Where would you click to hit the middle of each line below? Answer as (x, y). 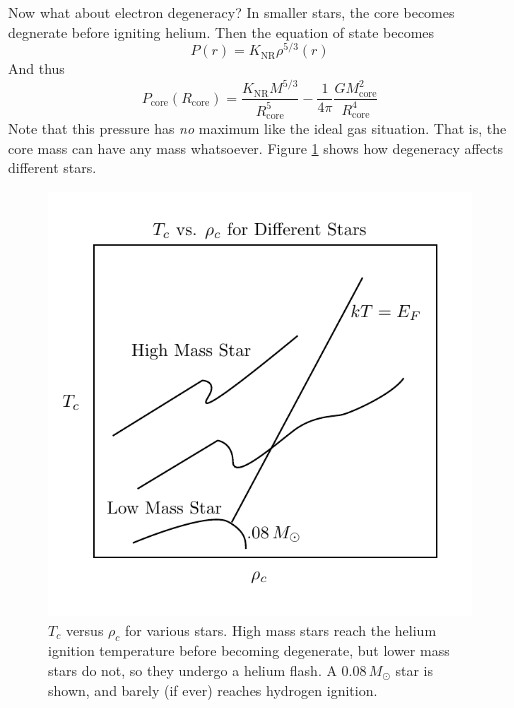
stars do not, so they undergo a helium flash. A (192, 669)
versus (84, 629)
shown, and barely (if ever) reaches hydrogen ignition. (213, 689)
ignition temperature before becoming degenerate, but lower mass (249, 650)
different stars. (52, 167)
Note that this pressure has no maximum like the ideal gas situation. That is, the (257, 128)
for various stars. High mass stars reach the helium (281, 629)
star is (414, 669)
